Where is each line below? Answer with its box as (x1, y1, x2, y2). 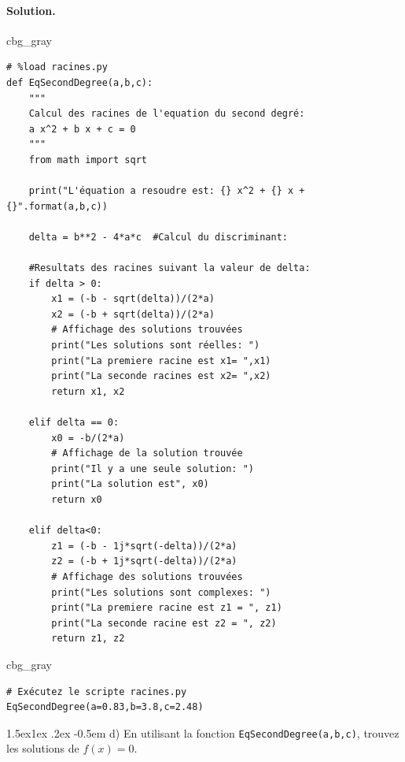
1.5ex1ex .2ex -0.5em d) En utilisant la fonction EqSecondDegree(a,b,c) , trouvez (6, 724, 399, 741)
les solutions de (6, 740, 79, 756)
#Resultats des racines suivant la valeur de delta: (28, 262, 311, 274)
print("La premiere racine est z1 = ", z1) (51, 602, 282, 614)
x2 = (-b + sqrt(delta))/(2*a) (51, 308, 215, 320)
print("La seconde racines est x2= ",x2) (51, 370, 271, 382)
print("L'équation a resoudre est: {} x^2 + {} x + (28, 185, 305, 197)
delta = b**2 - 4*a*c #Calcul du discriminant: (28, 231, 288, 243)
